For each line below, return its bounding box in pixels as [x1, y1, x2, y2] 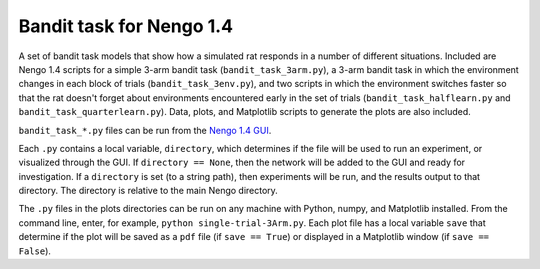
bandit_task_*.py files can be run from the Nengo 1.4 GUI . [18, 124, 272, 136]
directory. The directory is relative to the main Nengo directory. [18, 185, 279, 197]
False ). [18, 245, 52, 257]
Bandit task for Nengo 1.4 [18, 15, 234, 37]
